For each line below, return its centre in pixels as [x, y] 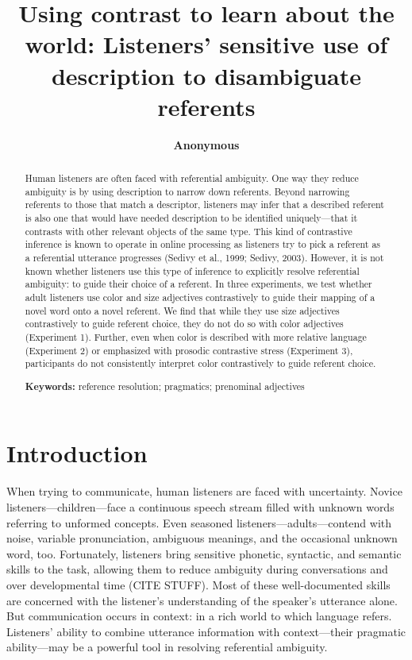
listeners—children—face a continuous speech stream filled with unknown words [200, 507]
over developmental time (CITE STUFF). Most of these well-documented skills [198, 584]
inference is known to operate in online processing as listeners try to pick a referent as [203, 244]
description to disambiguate [206, 75]
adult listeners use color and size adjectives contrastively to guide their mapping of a [200, 297]
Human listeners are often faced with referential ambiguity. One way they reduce [192, 178]
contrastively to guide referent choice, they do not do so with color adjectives [184, 324]
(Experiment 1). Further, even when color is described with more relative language [196, 336]
